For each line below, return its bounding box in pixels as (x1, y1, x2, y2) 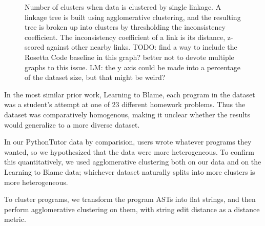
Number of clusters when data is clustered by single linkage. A (25, 2, 221, 12)
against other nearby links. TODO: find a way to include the (46, 42, 237, 52)
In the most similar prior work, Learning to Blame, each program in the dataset (4, 89, 255, 99)
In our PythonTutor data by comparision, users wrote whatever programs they (4, 136, 252, 147)
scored (25, 42, 45, 52)
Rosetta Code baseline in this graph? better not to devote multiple (25, 51, 234, 62)
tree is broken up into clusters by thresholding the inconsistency (25, 22, 226, 32)
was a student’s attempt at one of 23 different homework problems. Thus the (4, 99, 246, 110)
